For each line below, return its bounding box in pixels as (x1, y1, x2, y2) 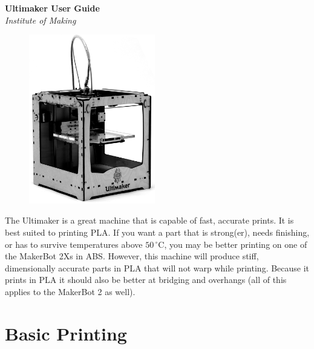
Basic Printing (5, 321, 127, 345)
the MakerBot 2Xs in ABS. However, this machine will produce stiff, (5, 250, 259, 262)
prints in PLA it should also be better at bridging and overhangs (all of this (5, 273, 287, 286)
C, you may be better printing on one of (158, 238, 307, 250)
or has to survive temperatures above (5, 238, 143, 250)
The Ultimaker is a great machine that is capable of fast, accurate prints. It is (5, 214, 294, 227)
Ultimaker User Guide (5, 2, 100, 14)
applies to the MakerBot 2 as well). (5, 285, 136, 297)
